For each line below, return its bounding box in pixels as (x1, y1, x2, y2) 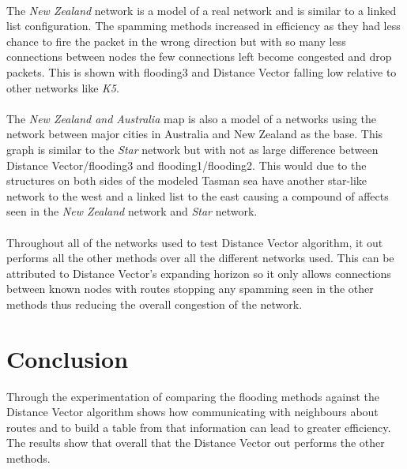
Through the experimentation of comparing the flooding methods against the (6, 388, 380, 404)
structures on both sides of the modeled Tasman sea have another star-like (6, 172, 367, 189)
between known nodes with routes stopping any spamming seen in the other (6, 280, 374, 297)
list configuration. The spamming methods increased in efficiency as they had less (6, 17, 401, 34)
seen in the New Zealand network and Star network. (6, 203, 258, 219)
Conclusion (6, 342, 129, 374)
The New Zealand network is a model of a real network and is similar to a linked (6, 2, 397, 18)
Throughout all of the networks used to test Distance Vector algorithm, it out (6, 234, 383, 250)
